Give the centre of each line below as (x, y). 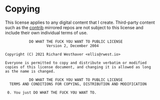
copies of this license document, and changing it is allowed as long (78, 67)
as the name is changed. (30, 71)
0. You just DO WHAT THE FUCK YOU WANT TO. (52, 92)
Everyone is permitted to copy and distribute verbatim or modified (76, 63)
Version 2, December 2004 (72, 46)
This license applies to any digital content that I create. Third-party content (80, 22)
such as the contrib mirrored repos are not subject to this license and (74, 27)
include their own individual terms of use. (46, 33)
